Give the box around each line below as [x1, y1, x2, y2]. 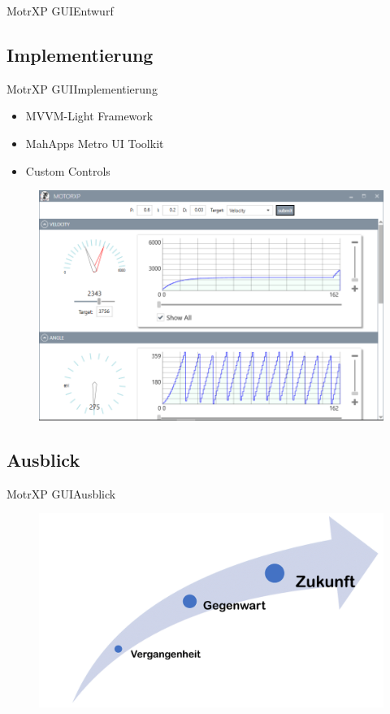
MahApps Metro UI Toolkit [25, 134, 164, 151]
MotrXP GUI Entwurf [6, 2, 114, 19]
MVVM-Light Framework [25, 107, 154, 124]
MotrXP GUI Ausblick [6, 485, 116, 502]
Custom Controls [25, 162, 110, 179]
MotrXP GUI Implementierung [6, 80, 158, 97]
